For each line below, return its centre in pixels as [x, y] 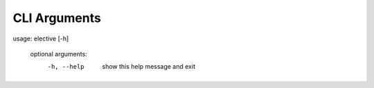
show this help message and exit [149, 67]
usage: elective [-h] [41, 38]
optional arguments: [59, 54]
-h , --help [66, 67]
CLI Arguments [57, 18]
